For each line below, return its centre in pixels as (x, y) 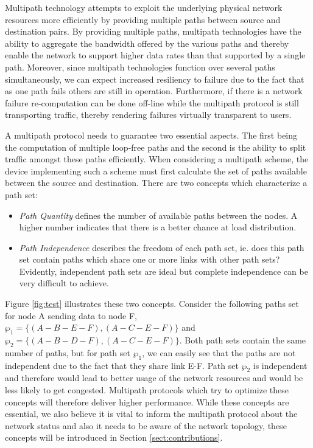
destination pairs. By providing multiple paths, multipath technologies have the (153, 31)
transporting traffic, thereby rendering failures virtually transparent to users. (148, 115)
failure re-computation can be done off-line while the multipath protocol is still (152, 102)
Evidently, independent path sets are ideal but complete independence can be (164, 271)
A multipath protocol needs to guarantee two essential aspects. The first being (151, 135)
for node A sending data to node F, (71, 315)
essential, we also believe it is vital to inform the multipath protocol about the (151, 414)
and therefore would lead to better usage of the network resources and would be (154, 378)
